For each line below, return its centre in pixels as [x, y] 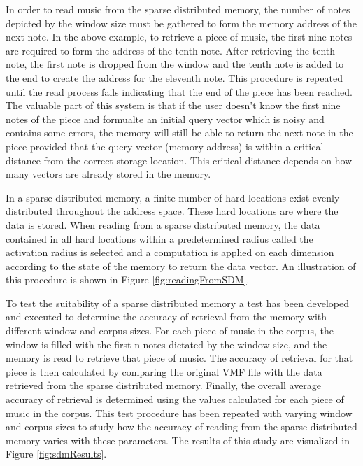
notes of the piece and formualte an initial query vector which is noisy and [165, 119]
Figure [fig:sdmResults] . [56, 454]
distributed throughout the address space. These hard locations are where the [172, 211]
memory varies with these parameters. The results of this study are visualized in [178, 440]
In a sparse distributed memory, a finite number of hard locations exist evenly [173, 197]
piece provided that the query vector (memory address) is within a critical [165, 146]
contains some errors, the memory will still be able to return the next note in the [179, 133]
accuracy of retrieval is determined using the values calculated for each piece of [175, 399]
